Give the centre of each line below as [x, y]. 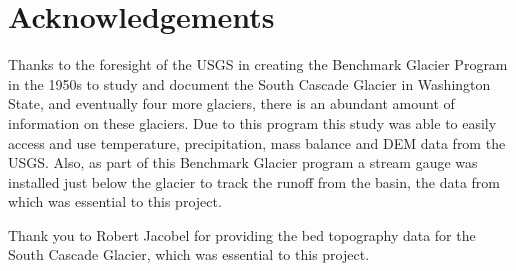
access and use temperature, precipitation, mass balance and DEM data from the [257, 142]
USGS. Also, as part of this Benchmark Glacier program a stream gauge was [243, 162]
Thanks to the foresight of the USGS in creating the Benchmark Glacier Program [258, 64]
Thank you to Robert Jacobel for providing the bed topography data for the [242, 234]
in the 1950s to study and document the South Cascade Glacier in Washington [249, 83]
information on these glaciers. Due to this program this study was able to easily [252, 122]
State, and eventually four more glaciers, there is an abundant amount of [231, 103]
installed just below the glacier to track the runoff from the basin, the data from [254, 181]
